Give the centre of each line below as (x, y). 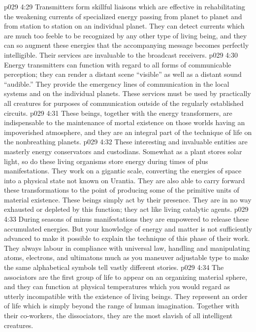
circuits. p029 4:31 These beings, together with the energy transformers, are (118, 113)
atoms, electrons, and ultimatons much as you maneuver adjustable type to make (127, 257)
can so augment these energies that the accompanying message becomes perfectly (127, 45)
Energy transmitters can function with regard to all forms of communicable (118, 64)
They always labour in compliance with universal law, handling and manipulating (127, 248)
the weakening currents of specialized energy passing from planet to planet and (123, 16)
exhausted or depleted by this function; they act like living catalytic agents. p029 (126, 209)
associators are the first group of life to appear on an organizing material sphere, (126, 277)
